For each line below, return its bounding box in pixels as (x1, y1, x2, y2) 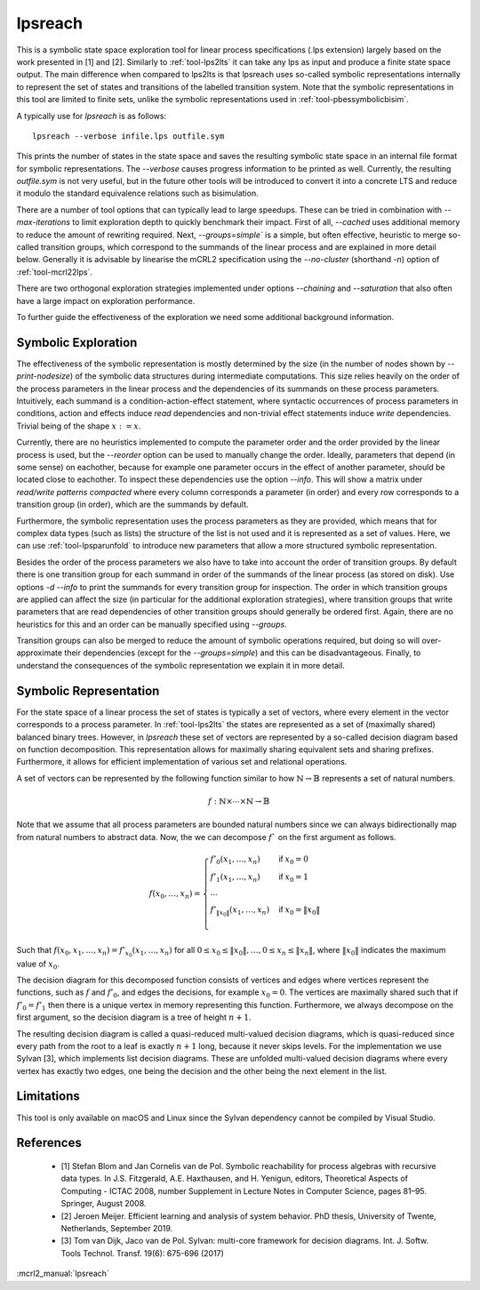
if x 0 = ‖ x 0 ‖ (278, 905, 320, 917)
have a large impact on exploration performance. (16, 295, 196, 306)
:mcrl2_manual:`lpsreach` (16, 1268, 110, 1279)
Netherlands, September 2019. (60, 1222, 173, 1233)
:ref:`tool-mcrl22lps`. (16, 267, 93, 277)
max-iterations (16, 217, 71, 228)
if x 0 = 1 (278, 871, 309, 884)
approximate (16, 647, 62, 658)
